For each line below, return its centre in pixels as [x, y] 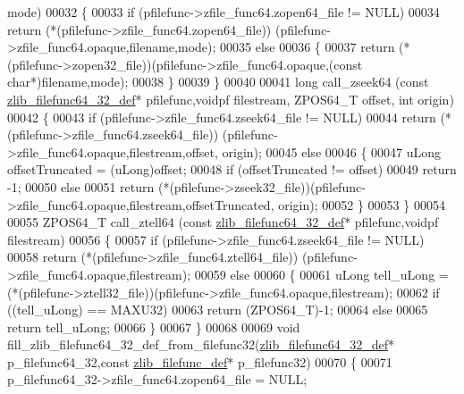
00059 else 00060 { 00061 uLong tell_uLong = [321, 274]
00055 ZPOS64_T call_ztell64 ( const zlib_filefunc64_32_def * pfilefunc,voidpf [223, 222]
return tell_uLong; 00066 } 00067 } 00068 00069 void [154, 327]
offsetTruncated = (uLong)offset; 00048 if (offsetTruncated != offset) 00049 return [232, 169]
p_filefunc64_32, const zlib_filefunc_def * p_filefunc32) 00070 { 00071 [200, 361]
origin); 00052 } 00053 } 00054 [362, 204]
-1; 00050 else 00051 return [81, 186]
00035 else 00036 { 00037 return [308, 47]
